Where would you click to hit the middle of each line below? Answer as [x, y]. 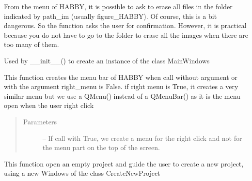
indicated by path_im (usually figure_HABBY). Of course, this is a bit [110, 16]
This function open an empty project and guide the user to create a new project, [124, 163]
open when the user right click [49, 105]
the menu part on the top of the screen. [101, 147]
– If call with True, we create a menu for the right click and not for [142, 138]
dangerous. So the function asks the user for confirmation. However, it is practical [125, 25]
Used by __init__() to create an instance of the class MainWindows [107, 60]
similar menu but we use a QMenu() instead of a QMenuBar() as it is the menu [122, 96]
